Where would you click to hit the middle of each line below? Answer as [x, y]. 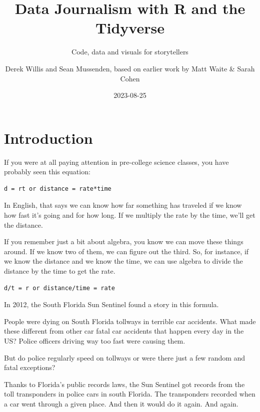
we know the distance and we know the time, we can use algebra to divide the [123, 261]
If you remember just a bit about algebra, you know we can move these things [124, 241]
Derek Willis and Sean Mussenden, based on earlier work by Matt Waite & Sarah [130, 68]
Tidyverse [130, 28]
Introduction [48, 138]
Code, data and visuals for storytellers [130, 52]
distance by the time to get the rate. [60, 270]
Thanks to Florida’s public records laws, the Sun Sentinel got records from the [124, 384]
